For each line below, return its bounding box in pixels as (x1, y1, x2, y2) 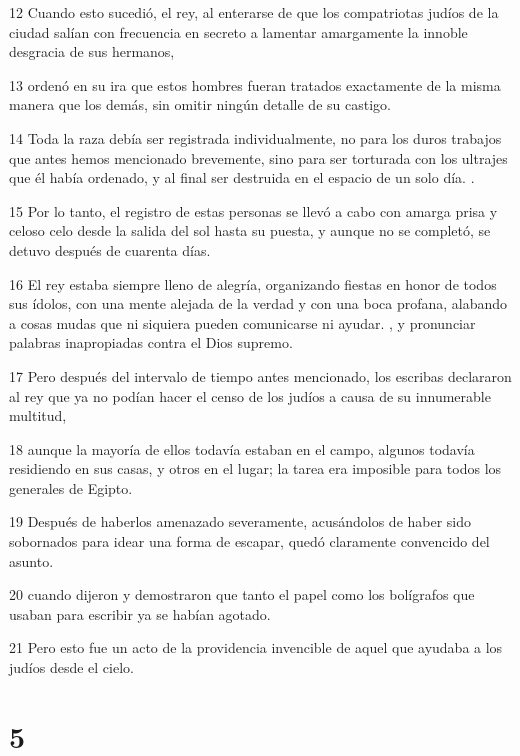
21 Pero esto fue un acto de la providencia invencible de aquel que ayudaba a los (9, 637, 503, 658)
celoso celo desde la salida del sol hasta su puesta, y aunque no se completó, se (9, 220, 491, 241)
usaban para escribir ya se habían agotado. (9, 603, 271, 624)
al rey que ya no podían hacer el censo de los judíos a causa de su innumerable (9, 385, 491, 406)
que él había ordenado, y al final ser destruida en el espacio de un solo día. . (9, 167, 475, 188)
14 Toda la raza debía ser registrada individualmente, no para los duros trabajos (9, 127, 502, 148)
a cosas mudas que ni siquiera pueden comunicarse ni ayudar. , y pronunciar (9, 312, 476, 333)
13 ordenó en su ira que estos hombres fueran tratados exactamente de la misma (9, 74, 501, 95)
